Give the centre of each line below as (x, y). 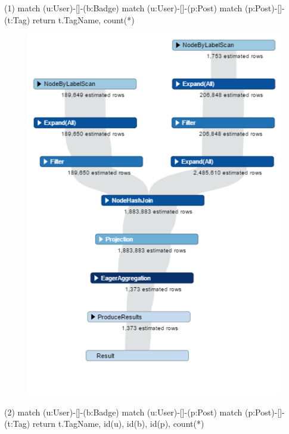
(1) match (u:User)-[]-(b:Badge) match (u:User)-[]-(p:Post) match (123, 8)
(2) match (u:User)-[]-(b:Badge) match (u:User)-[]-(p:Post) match (123, 412)
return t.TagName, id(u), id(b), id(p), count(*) (118, 424)
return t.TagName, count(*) (83, 19)
